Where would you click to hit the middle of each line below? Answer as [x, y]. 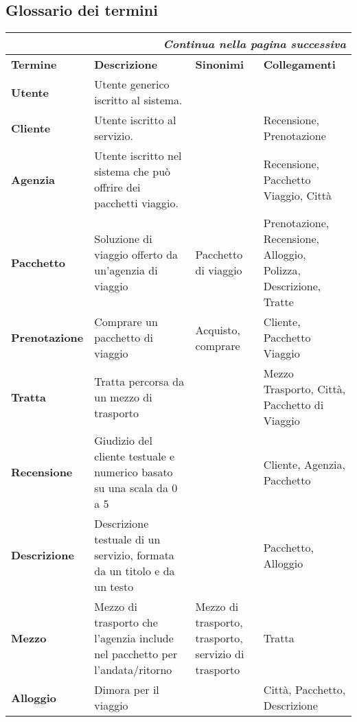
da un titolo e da [135, 571]
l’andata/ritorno [133, 670]
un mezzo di [123, 397]
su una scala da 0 [136, 488]
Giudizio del [123, 441]
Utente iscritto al [135, 120]
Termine [34, 65]
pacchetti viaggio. [136, 203]
